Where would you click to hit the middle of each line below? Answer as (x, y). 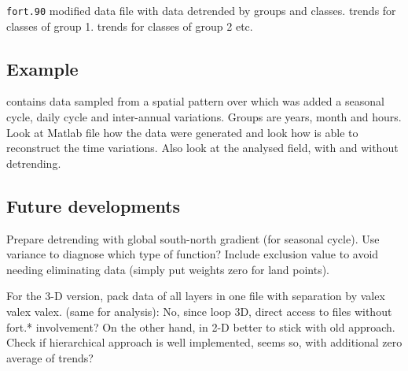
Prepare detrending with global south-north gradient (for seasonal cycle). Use (193, 238)
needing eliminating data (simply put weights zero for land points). (168, 269)
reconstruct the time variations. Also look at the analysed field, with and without (202, 148)
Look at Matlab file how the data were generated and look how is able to (182, 132)
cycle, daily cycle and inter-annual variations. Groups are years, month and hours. (204, 117)
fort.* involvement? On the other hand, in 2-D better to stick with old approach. (201, 326)
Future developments (94, 205)
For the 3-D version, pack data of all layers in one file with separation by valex (196, 296)
